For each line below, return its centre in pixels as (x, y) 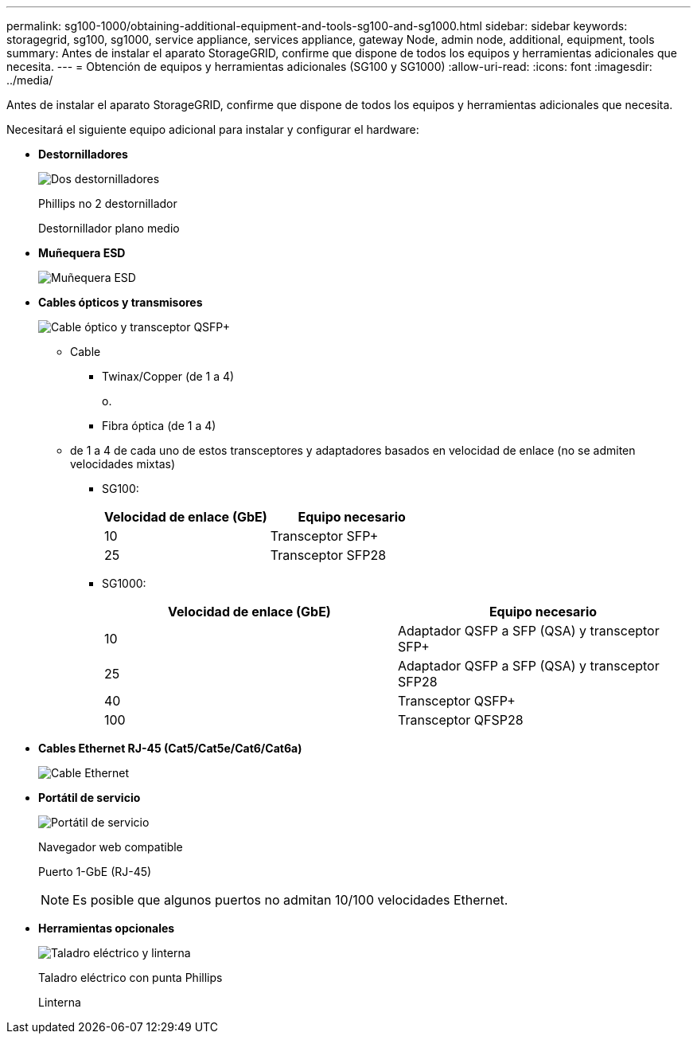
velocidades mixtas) (123, 464)
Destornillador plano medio (109, 228)
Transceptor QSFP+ (457, 701)
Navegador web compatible (111, 847)
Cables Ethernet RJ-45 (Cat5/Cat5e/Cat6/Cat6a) (170, 748)
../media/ (30, 80)
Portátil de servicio (90, 798)
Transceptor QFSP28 (461, 720)
